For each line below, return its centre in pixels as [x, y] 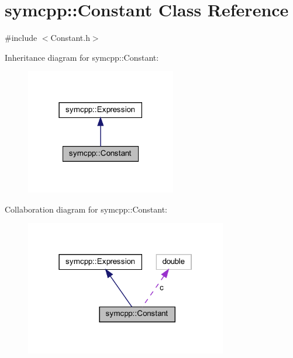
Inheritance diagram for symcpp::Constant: [82, 57]
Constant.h [70, 38]
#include [21, 38]
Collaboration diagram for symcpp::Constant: [86, 209]
